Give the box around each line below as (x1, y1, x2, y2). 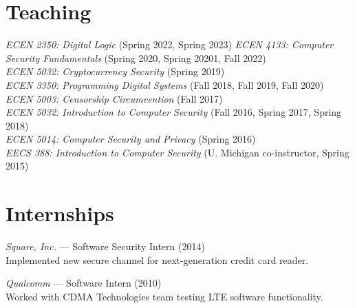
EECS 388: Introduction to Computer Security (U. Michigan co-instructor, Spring (6, 145, 349, 159)
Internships (6, 199, 114, 227)
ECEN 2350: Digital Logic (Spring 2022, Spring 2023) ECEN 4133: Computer (6, 37, 334, 52)
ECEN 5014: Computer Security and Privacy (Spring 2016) (6, 132, 256, 146)
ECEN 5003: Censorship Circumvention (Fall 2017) (6, 91, 223, 105)
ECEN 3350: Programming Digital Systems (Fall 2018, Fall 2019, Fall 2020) (6, 77, 324, 92)
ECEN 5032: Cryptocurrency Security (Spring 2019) (6, 64, 225, 79)
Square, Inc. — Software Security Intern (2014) (6, 239, 205, 254)
